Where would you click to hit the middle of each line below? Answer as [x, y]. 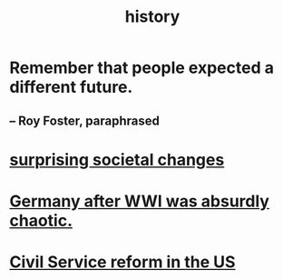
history [152, 17]
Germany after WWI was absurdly [140, 201]
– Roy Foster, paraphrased [85, 120]
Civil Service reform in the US [122, 262]
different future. [71, 87]
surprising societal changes [117, 160]
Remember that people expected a [142, 68]
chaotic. [41, 220]
